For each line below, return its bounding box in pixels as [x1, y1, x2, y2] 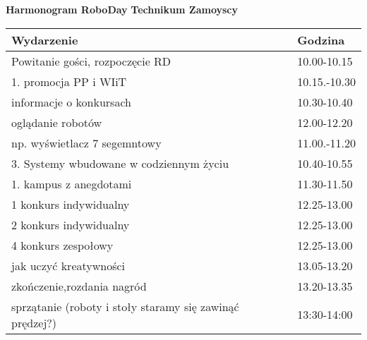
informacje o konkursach [11, 93, 131, 110]
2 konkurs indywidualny [11, 216, 130, 233]
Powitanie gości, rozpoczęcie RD [11, 52, 172, 69]
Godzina [297, 31, 345, 48]
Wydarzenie [11, 31, 78, 48]
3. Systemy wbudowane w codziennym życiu [11, 154, 229, 171]
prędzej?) [11, 314, 57, 331]
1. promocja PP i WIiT [11, 73, 127, 90]
